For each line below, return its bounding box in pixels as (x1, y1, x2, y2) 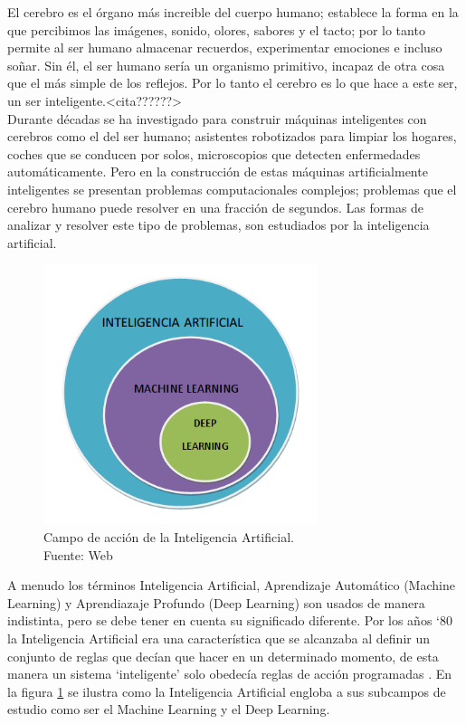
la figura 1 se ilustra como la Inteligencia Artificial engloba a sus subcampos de (7, 681, 446, 700)
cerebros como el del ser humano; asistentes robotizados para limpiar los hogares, (7, 127, 457, 146)
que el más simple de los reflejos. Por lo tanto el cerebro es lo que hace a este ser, (7, 73, 458, 92)
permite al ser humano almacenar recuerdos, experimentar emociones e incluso (7, 38, 442, 57)
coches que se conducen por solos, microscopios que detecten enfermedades (7, 144, 421, 163)
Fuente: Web (43, 545, 113, 564)
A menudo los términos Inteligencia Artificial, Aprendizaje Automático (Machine (7, 576, 455, 595)
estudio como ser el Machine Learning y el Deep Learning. (7, 700, 330, 719)
